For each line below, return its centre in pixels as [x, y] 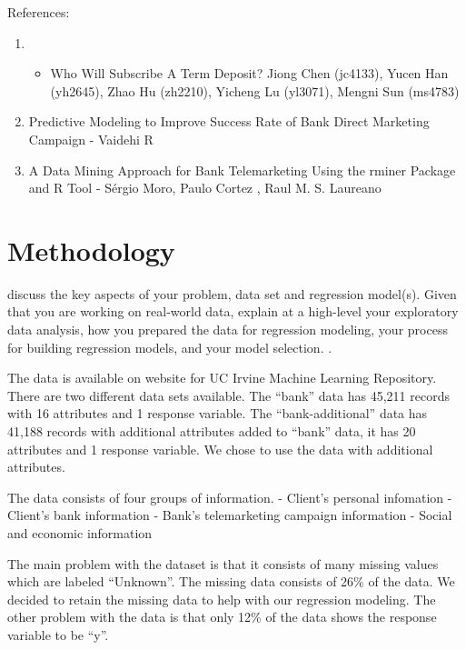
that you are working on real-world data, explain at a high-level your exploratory [233, 311]
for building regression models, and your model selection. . [170, 347]
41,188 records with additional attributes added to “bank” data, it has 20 [212, 431]
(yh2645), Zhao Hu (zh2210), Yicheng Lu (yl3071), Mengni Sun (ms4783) [255, 90]
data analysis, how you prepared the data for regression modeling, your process [228, 330]
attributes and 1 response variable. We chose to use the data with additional [220, 449]
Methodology [91, 250]
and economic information [80, 533]
